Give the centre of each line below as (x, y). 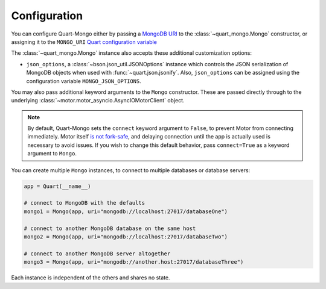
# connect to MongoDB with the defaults (84, 203)
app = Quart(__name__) (57, 186)
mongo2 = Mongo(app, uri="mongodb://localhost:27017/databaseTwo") (126, 237)
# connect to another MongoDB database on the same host (110, 228)
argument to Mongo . (52, 154)
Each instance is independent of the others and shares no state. (91, 278)
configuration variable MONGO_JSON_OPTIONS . (84, 81)
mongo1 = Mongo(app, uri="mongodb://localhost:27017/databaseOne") (126, 211)
